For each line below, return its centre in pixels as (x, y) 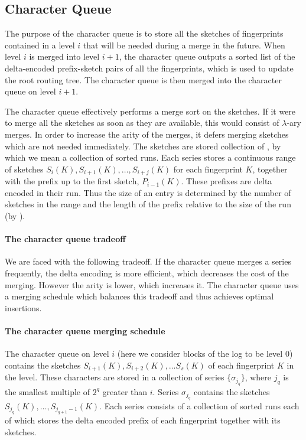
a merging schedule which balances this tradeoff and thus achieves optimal (139, 296)
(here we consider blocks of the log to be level (200, 353)
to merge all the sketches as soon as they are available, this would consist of (142, 123)
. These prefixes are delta (227, 181)
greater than (125, 391)
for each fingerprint (208, 169)
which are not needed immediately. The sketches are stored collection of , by (143, 146)
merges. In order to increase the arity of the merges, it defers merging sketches (147, 134)
